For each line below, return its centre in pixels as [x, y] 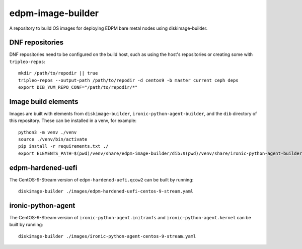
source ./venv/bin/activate [53, 139]
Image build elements [44, 102]
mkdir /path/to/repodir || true [58, 73]
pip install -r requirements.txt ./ [63, 146]
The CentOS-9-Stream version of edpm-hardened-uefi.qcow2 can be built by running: [101, 179]
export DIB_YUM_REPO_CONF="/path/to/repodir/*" [78, 87]
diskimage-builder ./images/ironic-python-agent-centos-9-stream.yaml [107, 236]
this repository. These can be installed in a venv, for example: [73, 120]
